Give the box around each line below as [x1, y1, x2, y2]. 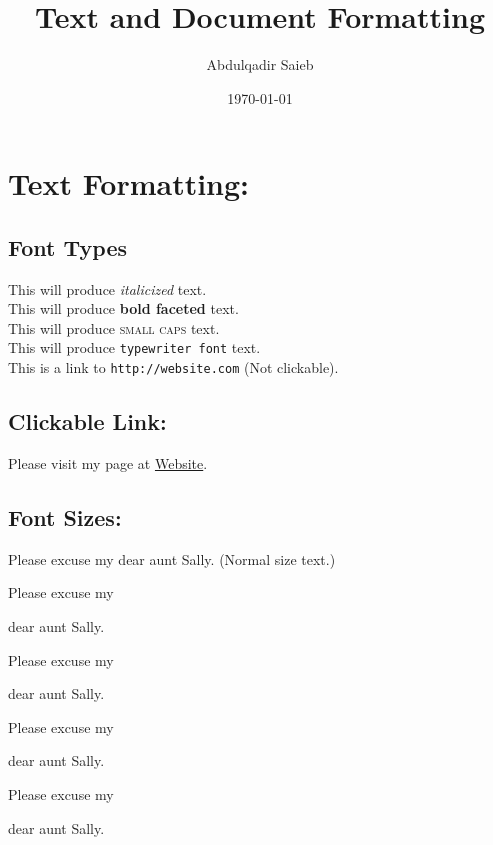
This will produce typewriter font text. [8, 337, 261, 358]
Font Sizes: [8, 501, 122, 532]
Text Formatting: [8, 163, 250, 204]
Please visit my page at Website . [8, 453, 208, 473]
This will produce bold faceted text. [8, 298, 239, 319]
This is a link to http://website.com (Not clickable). [8, 357, 339, 378]
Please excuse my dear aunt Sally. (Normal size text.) [8, 548, 336, 569]
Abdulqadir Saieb [206, 54, 314, 75]
